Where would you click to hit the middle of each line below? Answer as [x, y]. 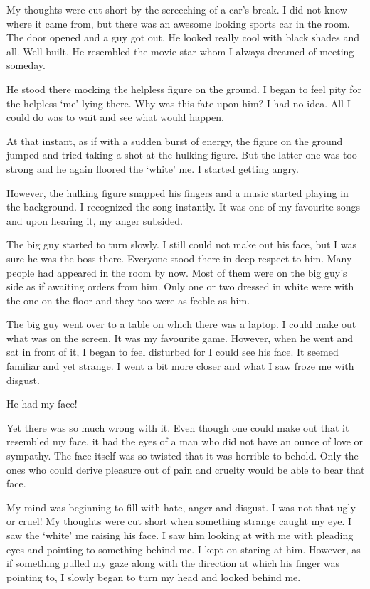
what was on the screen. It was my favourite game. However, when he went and [180, 338]
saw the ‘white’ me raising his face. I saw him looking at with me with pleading [180, 535]
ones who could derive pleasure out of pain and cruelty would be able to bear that [186, 469]
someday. [26, 65]
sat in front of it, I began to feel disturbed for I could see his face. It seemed [173, 352]
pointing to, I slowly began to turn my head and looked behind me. [154, 577]
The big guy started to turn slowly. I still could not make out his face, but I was [182, 244]
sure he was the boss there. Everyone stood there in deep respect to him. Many [179, 258]
